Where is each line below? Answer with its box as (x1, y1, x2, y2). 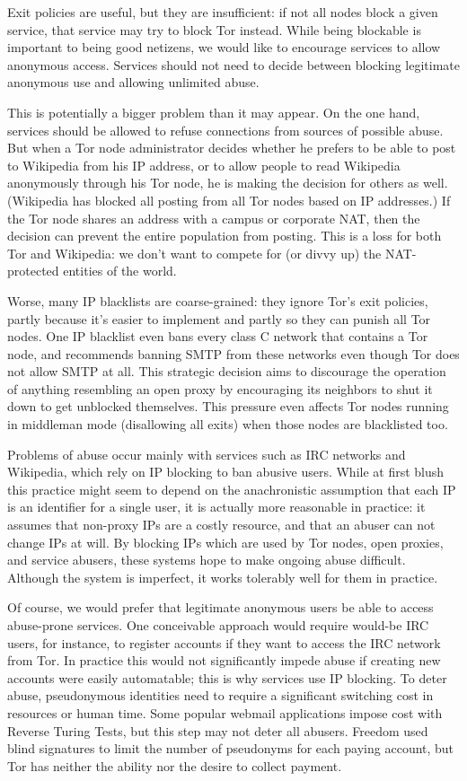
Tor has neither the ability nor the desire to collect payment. (7, 756, 342, 775)
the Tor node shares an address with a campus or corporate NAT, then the (7, 208, 420, 227)
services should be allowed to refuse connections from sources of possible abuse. (7, 120, 444, 139)
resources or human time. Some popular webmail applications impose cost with (7, 703, 443, 722)
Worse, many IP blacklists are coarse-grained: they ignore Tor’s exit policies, (7, 291, 428, 310)
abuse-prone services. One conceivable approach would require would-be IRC (7, 616, 429, 634)
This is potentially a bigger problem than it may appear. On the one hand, (7, 102, 420, 121)
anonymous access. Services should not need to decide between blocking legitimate (7, 55, 460, 74)
